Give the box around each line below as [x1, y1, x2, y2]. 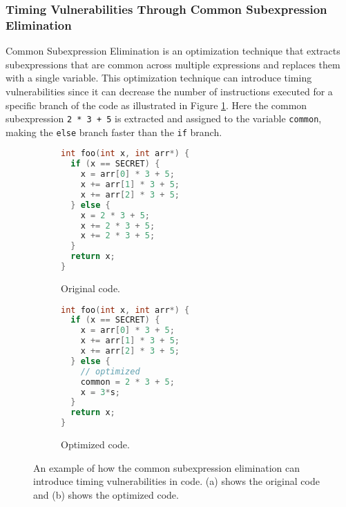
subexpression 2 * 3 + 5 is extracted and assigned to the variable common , [6, 111, 322, 126]
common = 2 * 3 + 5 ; [80, 376, 175, 387]
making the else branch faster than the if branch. [6, 124, 222, 139]
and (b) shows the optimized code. [33, 487, 179, 501]
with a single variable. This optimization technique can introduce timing [6, 70, 312, 85]
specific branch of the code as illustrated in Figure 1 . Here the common [6, 97, 307, 112]
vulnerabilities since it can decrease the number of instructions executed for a [6, 84, 333, 98]
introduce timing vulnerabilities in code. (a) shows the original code [33, 474, 320, 488]
